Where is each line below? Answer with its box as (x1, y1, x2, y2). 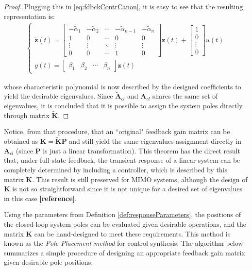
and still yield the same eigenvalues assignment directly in (69, 136, 242, 146)
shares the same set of (152, 91, 218, 101)
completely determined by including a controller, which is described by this (4, 164, 228, 174)
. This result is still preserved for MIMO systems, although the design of (32, 174, 248, 184)
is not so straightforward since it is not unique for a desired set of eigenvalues (12, 184, 242, 194)
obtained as (4, 136, 38, 146)
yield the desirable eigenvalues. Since (4, 91, 113, 101)
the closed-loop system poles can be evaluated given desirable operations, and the (4, 219, 247, 229)
